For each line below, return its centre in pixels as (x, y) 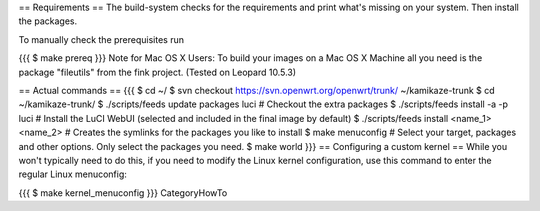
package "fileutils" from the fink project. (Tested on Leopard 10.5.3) (157, 72)
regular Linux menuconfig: (72, 174)
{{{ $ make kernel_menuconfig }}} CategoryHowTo (123, 192)
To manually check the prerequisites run (101, 39)
